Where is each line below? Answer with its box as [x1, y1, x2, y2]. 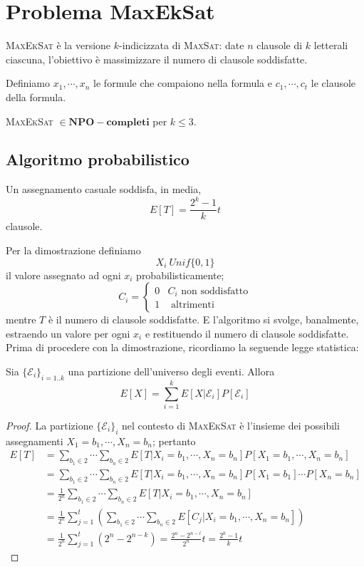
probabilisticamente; [136, 267, 224, 282]
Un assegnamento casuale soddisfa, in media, [6, 182, 202, 197]
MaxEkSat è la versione [6, 38, 111, 53]
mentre [6, 312, 36, 327]
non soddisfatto [181, 286, 249, 296]
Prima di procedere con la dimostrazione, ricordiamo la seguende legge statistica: [6, 340, 359, 355]
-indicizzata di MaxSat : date [119, 38, 244, 53]
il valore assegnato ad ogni [6, 267, 121, 282]
